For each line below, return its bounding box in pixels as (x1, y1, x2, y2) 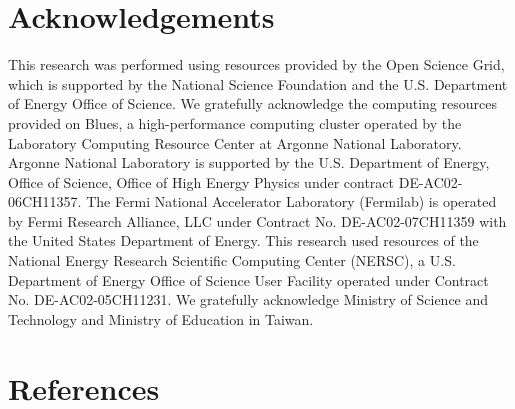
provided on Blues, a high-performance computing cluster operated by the (8, 112, 462, 133)
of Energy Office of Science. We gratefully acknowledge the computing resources (8, 93, 497, 114)
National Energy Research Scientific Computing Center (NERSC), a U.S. (8, 250, 456, 271)
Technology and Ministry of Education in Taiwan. (8, 308, 314, 329)
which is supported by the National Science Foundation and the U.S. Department (8, 73, 508, 94)
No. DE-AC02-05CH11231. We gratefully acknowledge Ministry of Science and (8, 289, 489, 310)
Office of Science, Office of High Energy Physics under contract (8, 171, 395, 192)
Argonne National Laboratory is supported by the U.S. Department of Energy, (8, 152, 490, 173)
